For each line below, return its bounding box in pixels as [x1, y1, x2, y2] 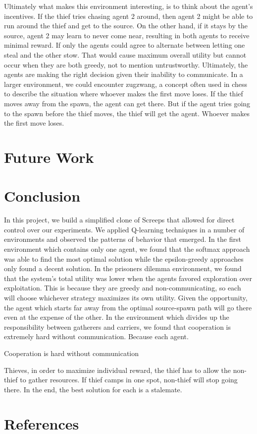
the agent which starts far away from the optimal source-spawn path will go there [4, 302, 252, 312]
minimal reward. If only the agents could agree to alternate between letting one [4, 40, 245, 50]
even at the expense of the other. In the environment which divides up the [4, 312, 229, 322]
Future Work [4, 146, 94, 167]
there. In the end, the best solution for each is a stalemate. [4, 384, 182, 394]
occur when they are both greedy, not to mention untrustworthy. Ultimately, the [4, 59, 248, 70]
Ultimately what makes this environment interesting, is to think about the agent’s [4, 1, 253, 11]
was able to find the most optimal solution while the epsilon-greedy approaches [4, 253, 244, 264]
